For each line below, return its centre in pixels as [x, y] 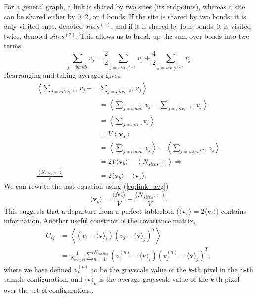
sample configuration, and [43, 279]
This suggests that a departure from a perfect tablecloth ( [92, 210]
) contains [231, 210]
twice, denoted [26, 35]
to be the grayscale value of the [139, 269]
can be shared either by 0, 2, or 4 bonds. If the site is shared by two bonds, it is [125, 16]
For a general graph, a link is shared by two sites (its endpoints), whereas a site [125, 6]
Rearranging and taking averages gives [62, 75]
